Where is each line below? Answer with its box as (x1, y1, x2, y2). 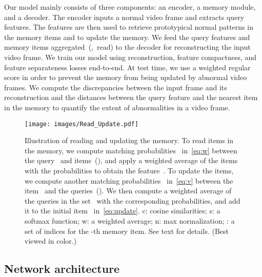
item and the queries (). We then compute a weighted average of (25, 185, 232, 196)
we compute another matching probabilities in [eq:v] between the (25, 175, 233, 186)
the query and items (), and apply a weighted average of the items (25, 155, 238, 166)
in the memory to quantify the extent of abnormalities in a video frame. (4, 102, 230, 112)
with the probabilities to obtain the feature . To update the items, (25, 165, 234, 175)
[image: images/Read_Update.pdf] (25, 120, 138, 128)
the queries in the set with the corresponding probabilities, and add (25, 195, 240, 206)
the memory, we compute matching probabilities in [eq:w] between (25, 145, 237, 155)
